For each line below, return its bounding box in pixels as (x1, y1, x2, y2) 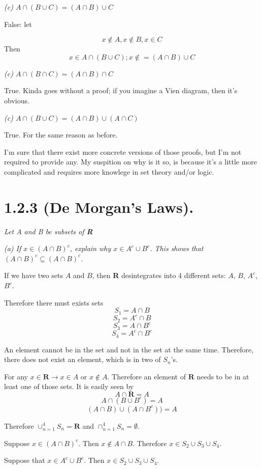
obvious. (4, 95, 29, 105)
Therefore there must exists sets (4, 297, 104, 308)
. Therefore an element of (107, 371, 186, 381)
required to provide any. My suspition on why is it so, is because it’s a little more (4, 156, 257, 167)
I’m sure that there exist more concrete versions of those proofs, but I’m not (4, 146, 242, 157)
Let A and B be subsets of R (4, 226, 93, 236)
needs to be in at (197, 371, 249, 381)
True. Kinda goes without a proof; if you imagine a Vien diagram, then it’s (4, 85, 238, 96)
